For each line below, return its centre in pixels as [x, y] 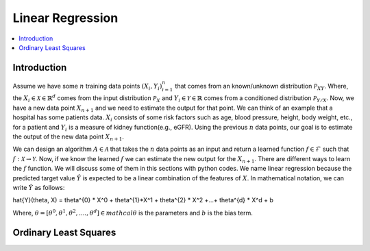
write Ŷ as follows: [39, 187]
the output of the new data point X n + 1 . [69, 137]
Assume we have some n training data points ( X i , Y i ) [87, 87]
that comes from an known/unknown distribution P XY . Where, [262, 87]
